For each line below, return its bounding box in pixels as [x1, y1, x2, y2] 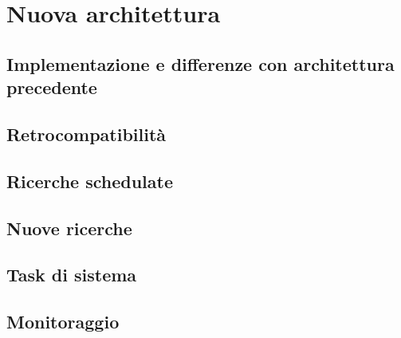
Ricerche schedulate [6, 168, 173, 193]
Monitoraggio [6, 309, 120, 334]
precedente [6, 75, 97, 100]
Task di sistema [6, 262, 137, 287]
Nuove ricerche [6, 215, 132, 240]
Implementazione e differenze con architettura [6, 51, 395, 76]
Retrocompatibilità [6, 121, 167, 146]
